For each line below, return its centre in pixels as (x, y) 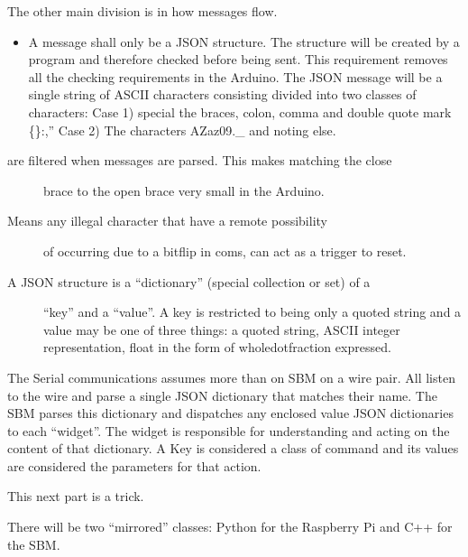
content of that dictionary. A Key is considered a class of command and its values (233, 448)
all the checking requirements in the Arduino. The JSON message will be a (235, 76)
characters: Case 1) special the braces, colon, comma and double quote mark (240, 111)
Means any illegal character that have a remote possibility (167, 221)
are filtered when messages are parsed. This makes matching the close (200, 160)
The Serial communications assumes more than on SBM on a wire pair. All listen (231, 377)
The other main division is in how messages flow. (142, 11)
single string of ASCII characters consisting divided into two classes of (222, 94)
